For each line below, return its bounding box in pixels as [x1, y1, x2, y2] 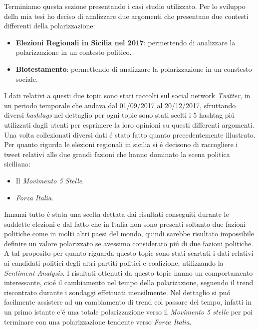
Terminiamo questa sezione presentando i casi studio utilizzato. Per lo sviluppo [4, 1, 246, 11]
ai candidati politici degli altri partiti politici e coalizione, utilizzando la [4, 258, 224, 268]
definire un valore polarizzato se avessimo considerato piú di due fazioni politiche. [4, 238, 254, 248]
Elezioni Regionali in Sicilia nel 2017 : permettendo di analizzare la [15, 37, 236, 47]
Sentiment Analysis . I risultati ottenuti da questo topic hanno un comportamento [4, 267, 253, 278]
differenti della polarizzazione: [4, 20, 95, 31]
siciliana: [4, 159, 30, 169]
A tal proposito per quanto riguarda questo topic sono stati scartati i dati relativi [4, 248, 254, 258]
